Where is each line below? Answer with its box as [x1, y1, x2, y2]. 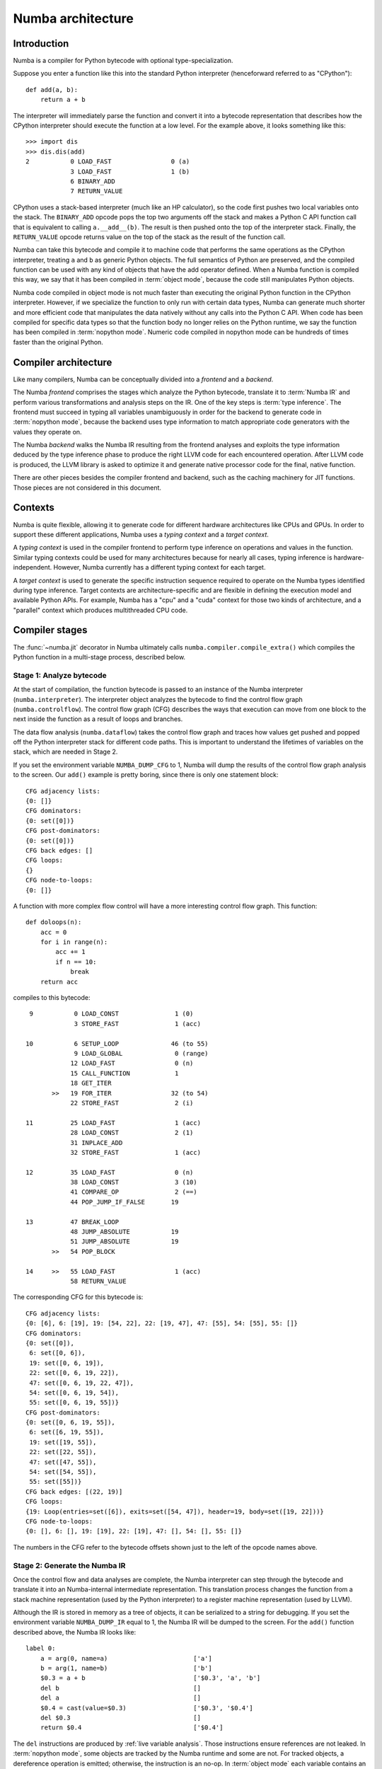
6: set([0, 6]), [29, 1349, 86, 1357]
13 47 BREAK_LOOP [25, 1218, 120, 1226]
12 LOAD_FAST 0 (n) [70, 1059, 194, 1068]
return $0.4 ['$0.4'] [40, 1724, 224, 1731]
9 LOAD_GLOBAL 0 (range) [74, 1049, 209, 1057]
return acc [40, 977, 79, 986]
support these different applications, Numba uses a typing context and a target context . [13, 530, 269, 538]
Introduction [13, 38, 69, 50]
